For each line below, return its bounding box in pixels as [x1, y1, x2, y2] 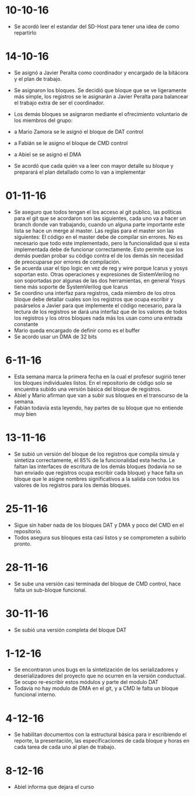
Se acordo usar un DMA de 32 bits [13, 333, 97, 340]
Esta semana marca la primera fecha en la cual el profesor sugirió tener [13, 373, 186, 380]
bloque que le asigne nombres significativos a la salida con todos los [13, 475, 180, 482]
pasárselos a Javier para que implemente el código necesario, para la [13, 302, 182, 309]
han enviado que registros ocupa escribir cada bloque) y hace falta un [13, 469, 183, 476]
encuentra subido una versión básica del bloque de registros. [13, 385, 162, 392]
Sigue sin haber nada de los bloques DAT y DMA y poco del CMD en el [13, 521, 184, 529]
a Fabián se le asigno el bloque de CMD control [13, 139, 128, 147]
